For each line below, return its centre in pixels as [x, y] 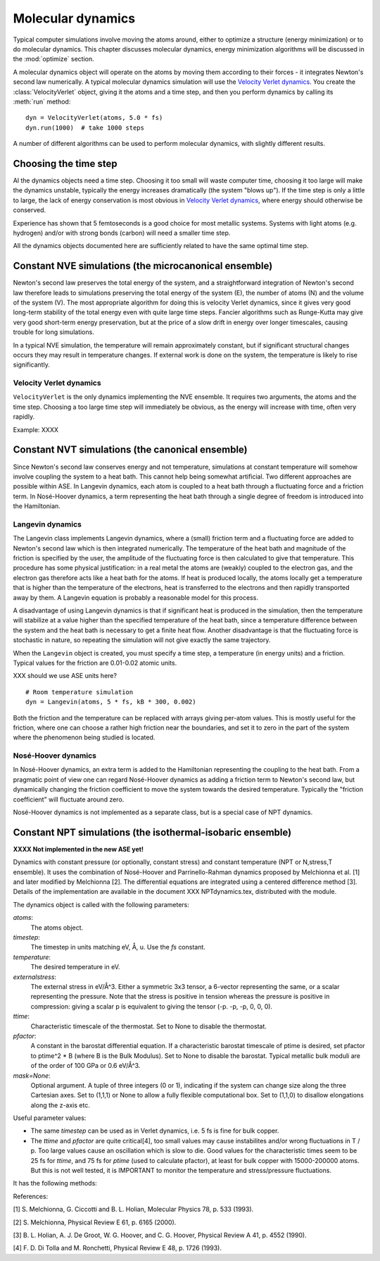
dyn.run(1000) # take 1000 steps [85, 128]
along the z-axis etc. [61, 1105]
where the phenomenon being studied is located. [84, 737]
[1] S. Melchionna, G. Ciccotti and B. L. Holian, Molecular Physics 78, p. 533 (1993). [133, 1210]
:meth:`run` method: [42, 102]
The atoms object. [57, 928]
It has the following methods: [55, 1183]
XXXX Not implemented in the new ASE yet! [78, 849]
